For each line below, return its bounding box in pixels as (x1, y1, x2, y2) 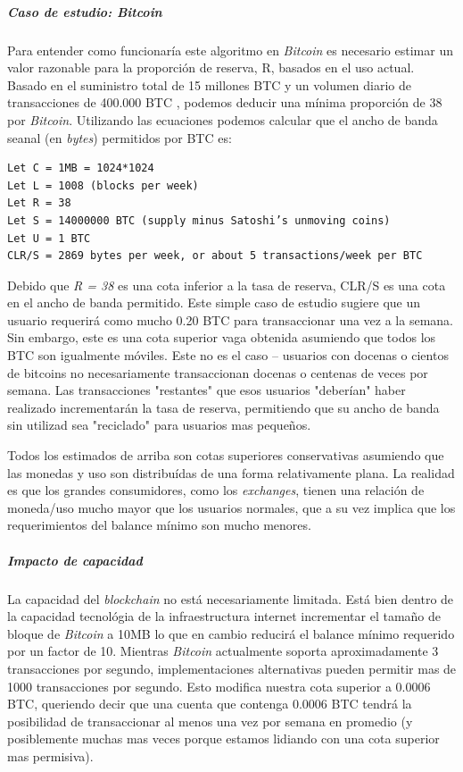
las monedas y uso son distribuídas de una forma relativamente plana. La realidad (7, 463, 455, 482)
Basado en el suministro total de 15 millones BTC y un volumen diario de (7, 75, 412, 94)
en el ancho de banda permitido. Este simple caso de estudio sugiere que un (7, 293, 421, 312)
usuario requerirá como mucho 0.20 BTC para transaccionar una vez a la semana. (7, 310, 453, 329)
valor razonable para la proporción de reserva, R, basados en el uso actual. (7, 58, 415, 77)
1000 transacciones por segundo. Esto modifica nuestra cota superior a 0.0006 (7, 676, 431, 695)
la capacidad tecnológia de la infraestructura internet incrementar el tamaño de (7, 607, 442, 625)
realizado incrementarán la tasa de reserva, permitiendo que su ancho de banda (7, 398, 440, 416)
